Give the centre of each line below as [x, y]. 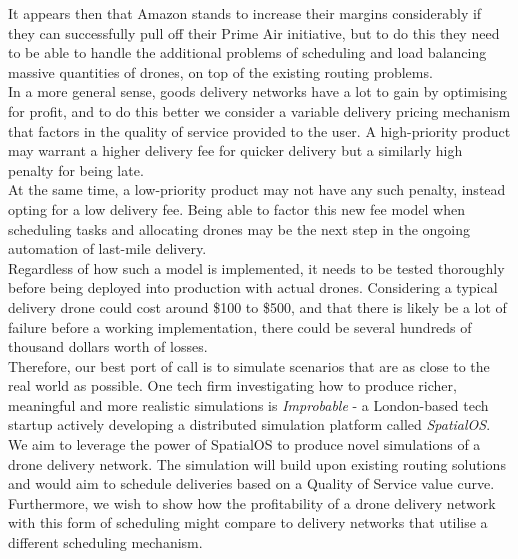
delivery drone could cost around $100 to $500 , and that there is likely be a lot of [257, 306]
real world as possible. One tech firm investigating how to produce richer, [232, 385]
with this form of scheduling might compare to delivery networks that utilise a [248, 522]
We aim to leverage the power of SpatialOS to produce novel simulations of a [244, 444]
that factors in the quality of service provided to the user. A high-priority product [259, 130]
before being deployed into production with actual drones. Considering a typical [253, 287]
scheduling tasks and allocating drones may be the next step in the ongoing [239, 228]
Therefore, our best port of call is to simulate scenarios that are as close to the [249, 365]
